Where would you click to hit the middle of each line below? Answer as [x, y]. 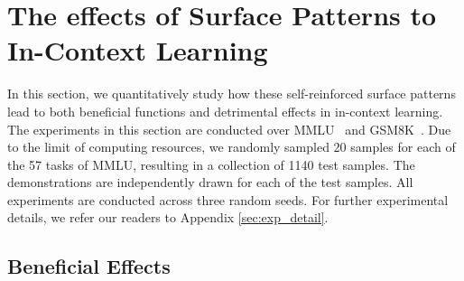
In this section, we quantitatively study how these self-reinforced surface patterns [232, 94]
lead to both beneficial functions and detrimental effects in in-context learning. [225, 111]
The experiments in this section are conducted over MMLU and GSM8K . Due [229, 129]
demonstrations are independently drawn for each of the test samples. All [210, 182]
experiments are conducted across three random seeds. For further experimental [228, 199]
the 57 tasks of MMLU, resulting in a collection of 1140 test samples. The [211, 164]
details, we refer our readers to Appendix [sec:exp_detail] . [168, 217]
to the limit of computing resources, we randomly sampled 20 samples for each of [232, 147]
